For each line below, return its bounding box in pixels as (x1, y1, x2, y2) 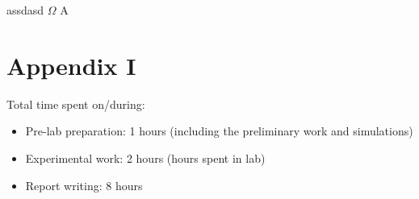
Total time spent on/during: (6, 95, 145, 112)
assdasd (6, 2, 44, 18)
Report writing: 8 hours (25, 176, 143, 193)
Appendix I (6, 48, 136, 81)
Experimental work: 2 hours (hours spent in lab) (25, 149, 266, 166)
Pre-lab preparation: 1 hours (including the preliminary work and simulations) (25, 122, 413, 139)
